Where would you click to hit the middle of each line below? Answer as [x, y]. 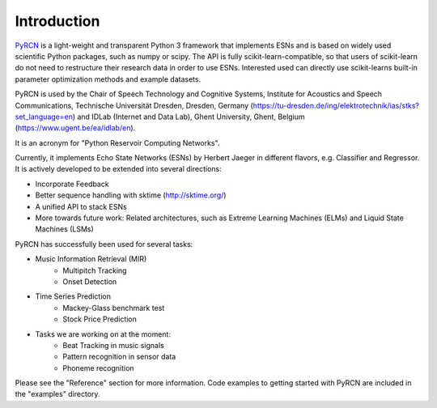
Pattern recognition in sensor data [119, 357]
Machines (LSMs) [65, 229]
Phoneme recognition [98, 368]
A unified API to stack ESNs [81, 206]
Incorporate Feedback [72, 184]
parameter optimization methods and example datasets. [108, 79]
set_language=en [44, 117]
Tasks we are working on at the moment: [103, 334]
